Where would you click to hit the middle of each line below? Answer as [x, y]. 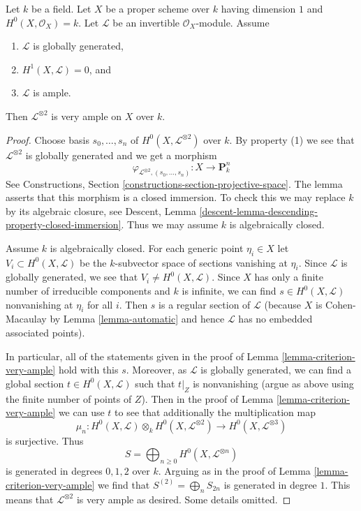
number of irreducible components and [88, 291]
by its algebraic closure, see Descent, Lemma [101, 210]
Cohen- [341, 304]
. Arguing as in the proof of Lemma [234, 471]
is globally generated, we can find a [276, 370]
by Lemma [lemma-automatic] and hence [137, 319]
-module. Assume [233, 22]
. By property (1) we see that [292, 139]
